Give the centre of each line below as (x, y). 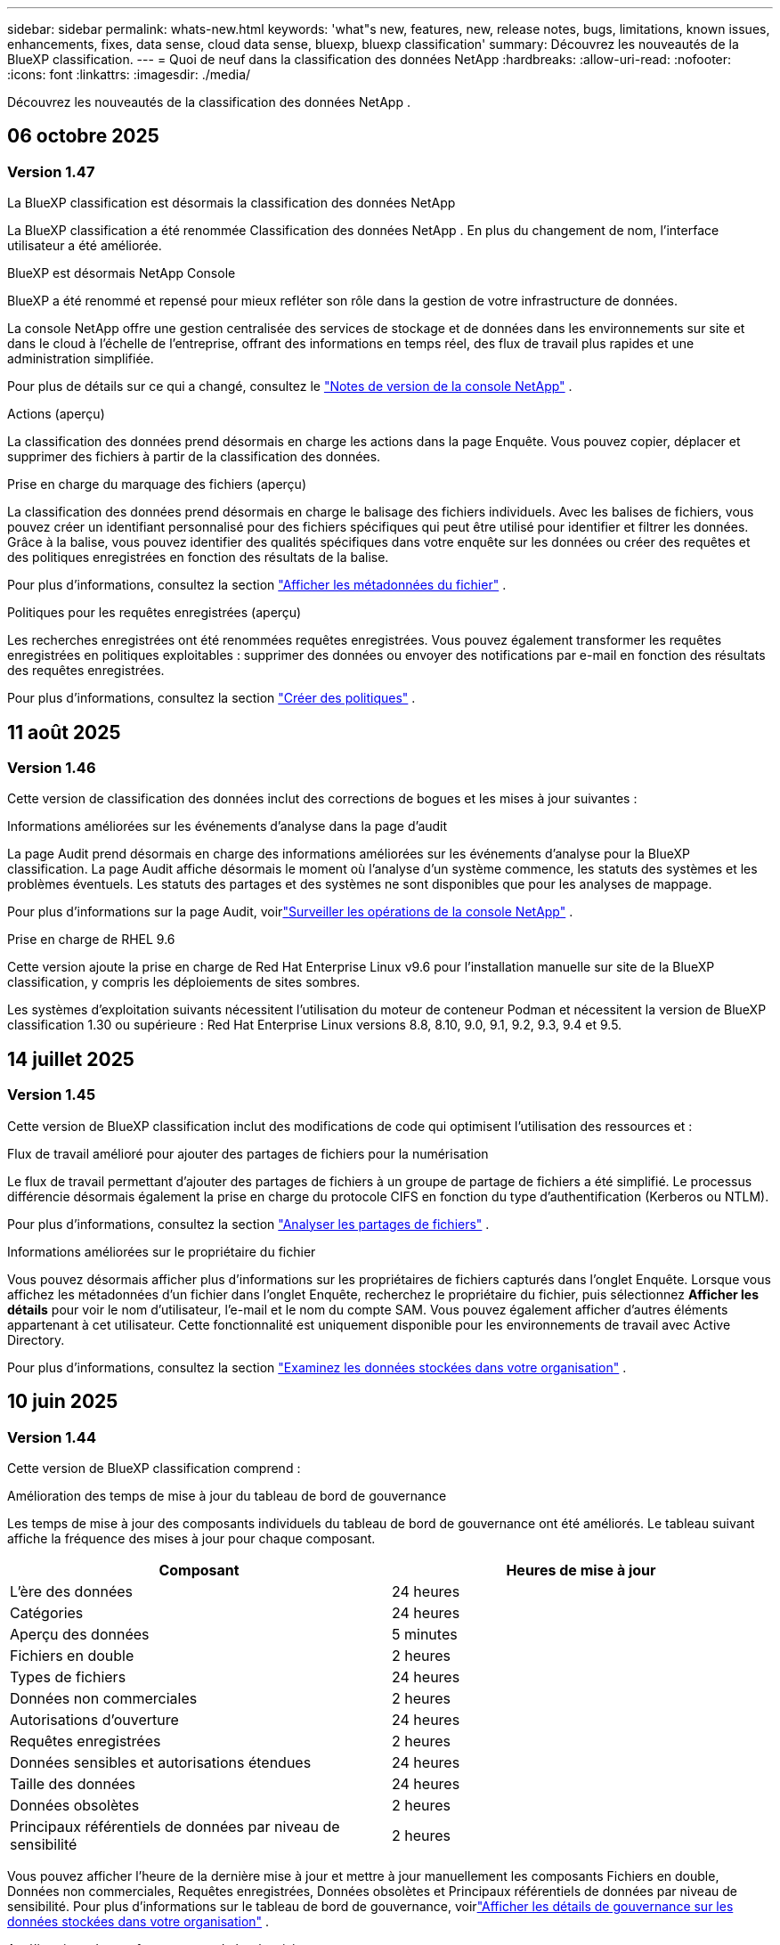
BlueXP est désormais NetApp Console (122, 273)
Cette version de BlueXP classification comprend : (154, 1468)
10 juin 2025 (63, 1402)
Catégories (47, 1612)
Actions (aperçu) (56, 414)
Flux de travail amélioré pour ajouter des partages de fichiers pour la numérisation (248, 1153)
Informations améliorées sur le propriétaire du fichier (162, 1251)
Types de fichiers (68, 1676)
